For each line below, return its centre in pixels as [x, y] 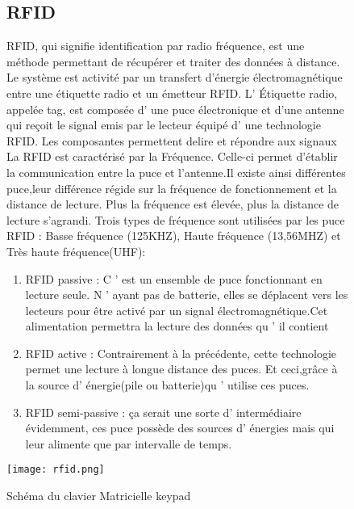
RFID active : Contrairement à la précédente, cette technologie [181, 353]
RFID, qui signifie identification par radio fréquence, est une [156, 46]
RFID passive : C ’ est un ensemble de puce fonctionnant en [174, 278]
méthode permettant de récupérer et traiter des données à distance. [173, 61]
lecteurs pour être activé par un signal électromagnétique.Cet [177, 310]
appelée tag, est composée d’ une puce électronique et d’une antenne [175, 109]
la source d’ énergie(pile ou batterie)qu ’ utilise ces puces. [167, 385]
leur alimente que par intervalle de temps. [129, 443]
